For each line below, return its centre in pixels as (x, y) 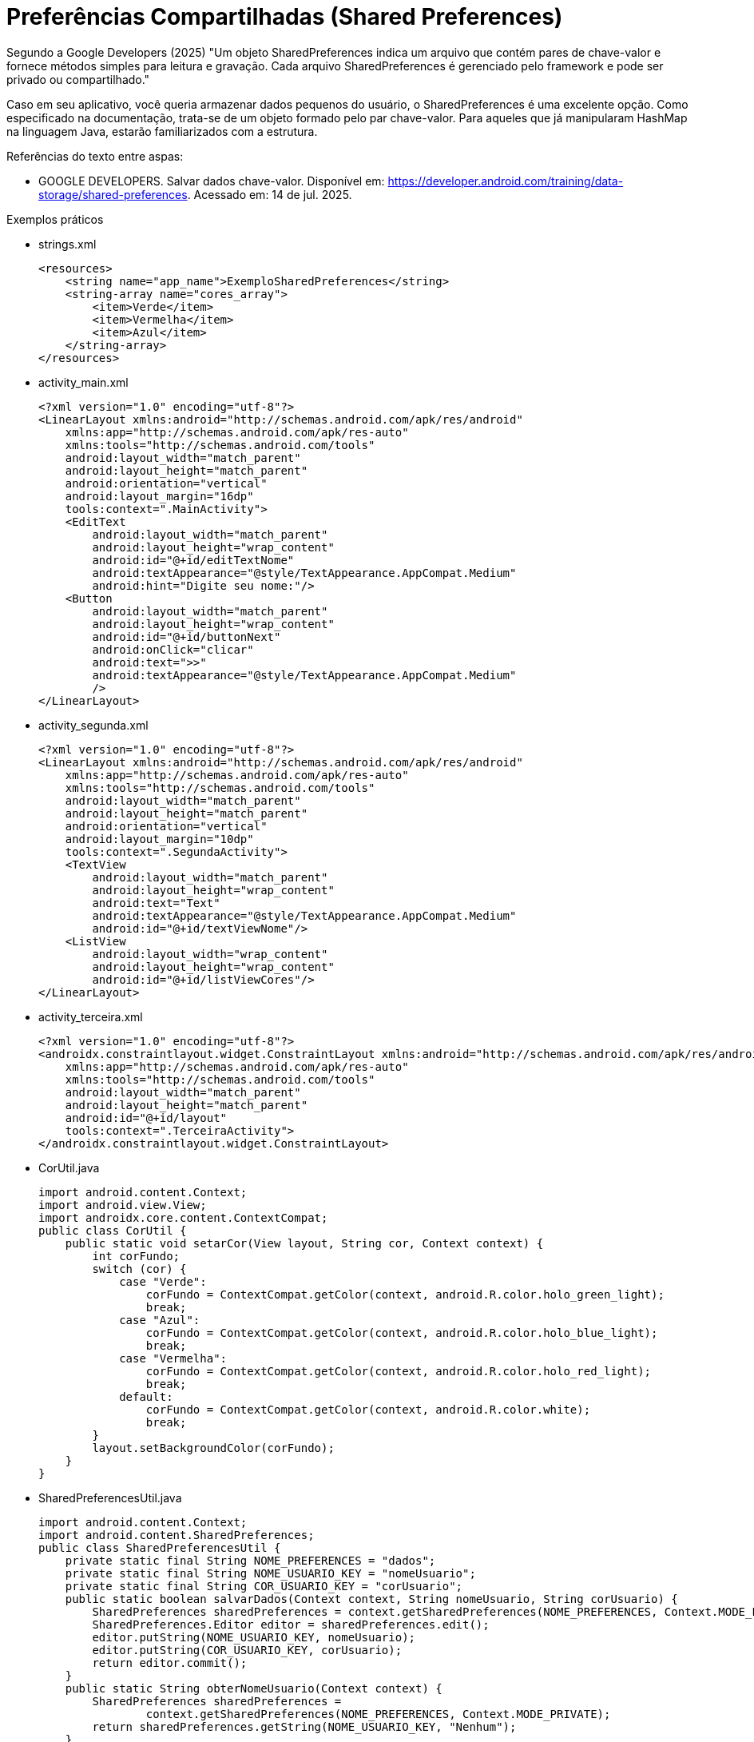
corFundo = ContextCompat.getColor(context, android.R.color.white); (368, 1409)
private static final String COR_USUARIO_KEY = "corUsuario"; (264, 1586)
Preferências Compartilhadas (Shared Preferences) (285, 17)
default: (146, 1396)
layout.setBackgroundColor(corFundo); (213, 1448)
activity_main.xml (83, 382)
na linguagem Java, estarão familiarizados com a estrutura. (162, 131)
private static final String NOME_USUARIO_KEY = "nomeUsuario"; (270, 1573)
